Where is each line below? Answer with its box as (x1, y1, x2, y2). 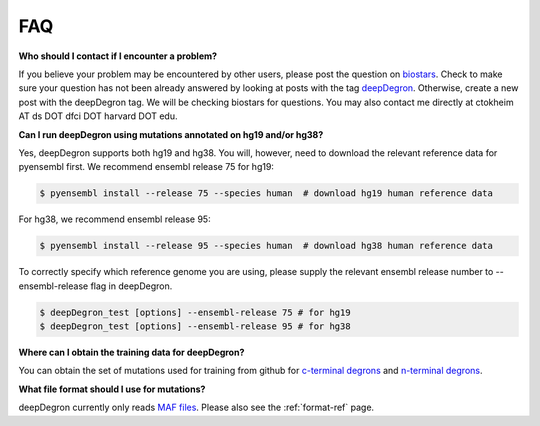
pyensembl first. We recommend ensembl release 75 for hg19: (18, 161, 275, 173)
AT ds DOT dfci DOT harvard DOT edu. (18, 110, 178, 122)
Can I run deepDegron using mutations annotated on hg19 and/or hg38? (18, 128, 324, 140)
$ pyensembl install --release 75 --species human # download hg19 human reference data (39, 188, 494, 199)
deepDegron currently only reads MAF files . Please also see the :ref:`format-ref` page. (18, 401, 375, 414)
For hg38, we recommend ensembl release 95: (18, 213, 211, 225)
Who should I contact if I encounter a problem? (18, 50, 218, 62)
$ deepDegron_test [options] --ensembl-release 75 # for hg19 (39, 306, 351, 318)
